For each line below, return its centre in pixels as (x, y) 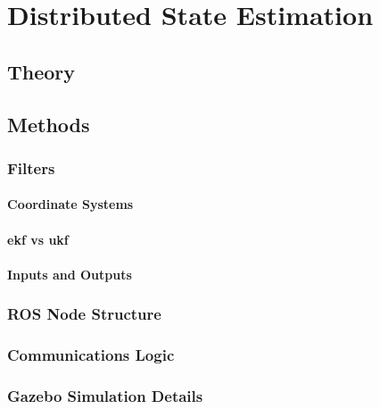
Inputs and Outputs (70, 274)
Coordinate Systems (70, 204)
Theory (41, 71)
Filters (31, 167)
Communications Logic (91, 355)
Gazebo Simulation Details (105, 395)
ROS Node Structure (84, 314)
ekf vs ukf (38, 239)
